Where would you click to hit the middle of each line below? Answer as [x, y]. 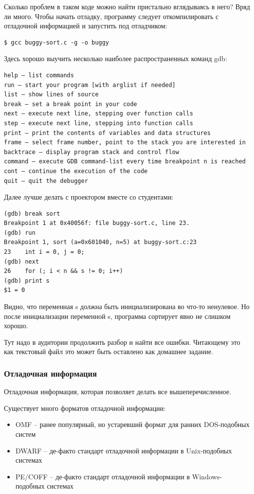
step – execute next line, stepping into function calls [99, 123]
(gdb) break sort [32, 213]
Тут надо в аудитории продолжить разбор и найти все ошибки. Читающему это [122, 342]
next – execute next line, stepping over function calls [99, 114]
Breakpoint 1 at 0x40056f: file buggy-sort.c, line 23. [97, 223]
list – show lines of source [51, 95]
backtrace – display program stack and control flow [92, 152]
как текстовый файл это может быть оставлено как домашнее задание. [109, 351]
